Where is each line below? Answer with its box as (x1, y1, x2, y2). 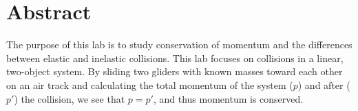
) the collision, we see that (14, 91, 125, 105)
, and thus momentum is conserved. (153, 91, 304, 105)
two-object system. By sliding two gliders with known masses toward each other (6, 64, 343, 79)
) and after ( (297, 77, 350, 92)
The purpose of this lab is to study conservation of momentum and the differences (6, 37, 352, 52)
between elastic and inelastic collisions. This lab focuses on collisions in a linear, (6, 50, 344, 65)
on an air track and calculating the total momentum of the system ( (6, 77, 293, 92)
